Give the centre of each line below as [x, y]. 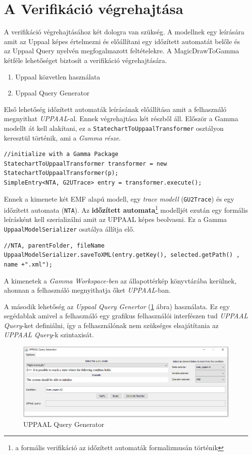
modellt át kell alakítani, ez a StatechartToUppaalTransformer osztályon [114, 128]
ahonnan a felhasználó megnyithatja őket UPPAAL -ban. [87, 290]
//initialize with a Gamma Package [61, 154]
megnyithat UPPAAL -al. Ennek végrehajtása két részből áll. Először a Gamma [121, 118]
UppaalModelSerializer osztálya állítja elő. [69, 229]
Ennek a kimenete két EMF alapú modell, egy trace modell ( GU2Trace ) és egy [119, 198]
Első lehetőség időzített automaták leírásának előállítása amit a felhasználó [115, 109]
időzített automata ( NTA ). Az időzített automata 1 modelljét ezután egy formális [126, 209]
